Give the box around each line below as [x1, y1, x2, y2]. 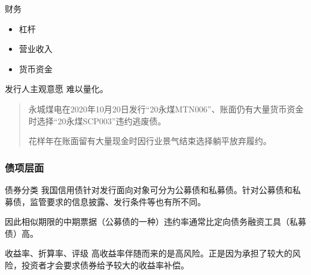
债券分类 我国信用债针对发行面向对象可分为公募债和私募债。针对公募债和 [5, 183, 292, 195]
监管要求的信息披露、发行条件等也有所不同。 [29, 195, 206, 207]
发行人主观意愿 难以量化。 [5, 82, 108, 95]
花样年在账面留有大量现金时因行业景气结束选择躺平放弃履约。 [28, 135, 272, 147]
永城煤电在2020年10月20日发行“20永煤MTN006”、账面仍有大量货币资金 [28, 102, 304, 115]
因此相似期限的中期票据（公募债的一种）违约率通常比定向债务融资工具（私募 [5, 215, 306, 228]
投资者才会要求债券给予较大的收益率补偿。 [21, 258, 189, 271]
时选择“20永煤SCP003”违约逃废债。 [28, 114, 166, 127]
